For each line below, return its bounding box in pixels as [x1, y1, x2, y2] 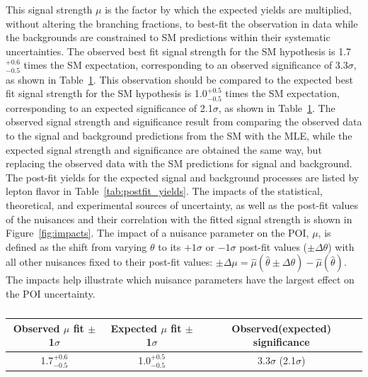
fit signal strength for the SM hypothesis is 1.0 [6, 86, 207, 101]
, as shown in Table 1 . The [218, 100, 335, 115]
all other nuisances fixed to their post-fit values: [6, 254, 213, 269]
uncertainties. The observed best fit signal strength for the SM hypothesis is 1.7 [6, 43, 352, 58]
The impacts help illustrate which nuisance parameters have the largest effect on [6, 272, 355, 287]
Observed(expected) [231, 320, 332, 335]
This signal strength [6, 2, 93, 16]
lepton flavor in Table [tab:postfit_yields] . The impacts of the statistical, [6, 184, 323, 198]
